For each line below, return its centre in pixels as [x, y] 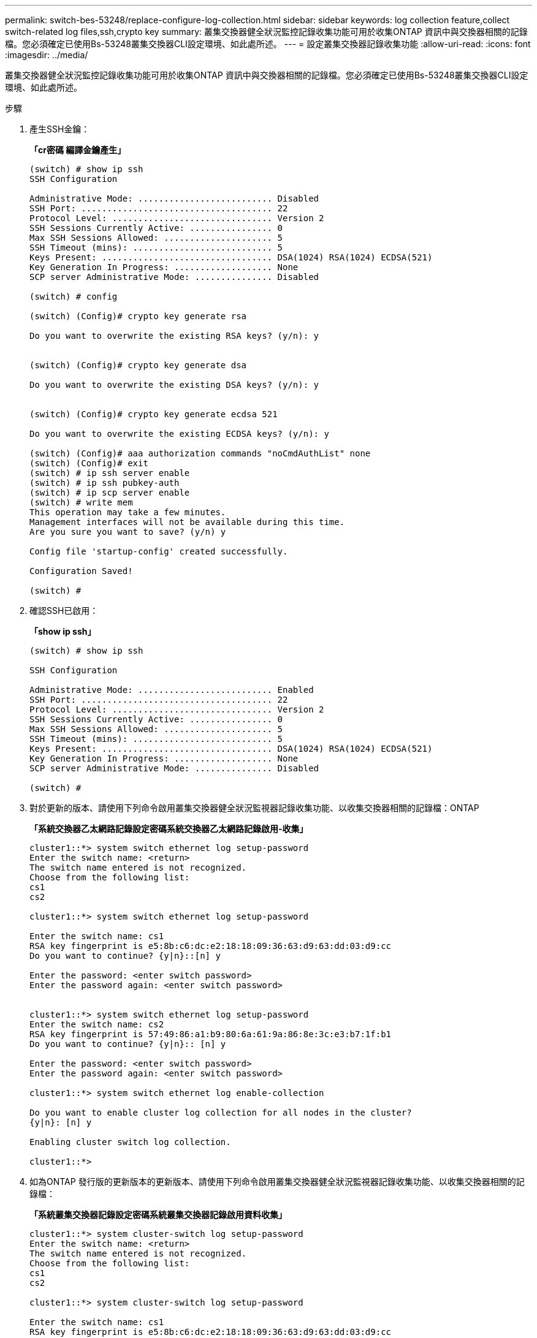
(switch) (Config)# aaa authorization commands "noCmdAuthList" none [200, 453]
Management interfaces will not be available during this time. [187, 522]
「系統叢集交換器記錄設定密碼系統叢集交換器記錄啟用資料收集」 [158, 1215]
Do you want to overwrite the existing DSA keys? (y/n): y [174, 385]
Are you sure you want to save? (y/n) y [128, 532]
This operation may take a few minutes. [128, 512]
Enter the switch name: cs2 [97, 1024]
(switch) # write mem [81, 502]
